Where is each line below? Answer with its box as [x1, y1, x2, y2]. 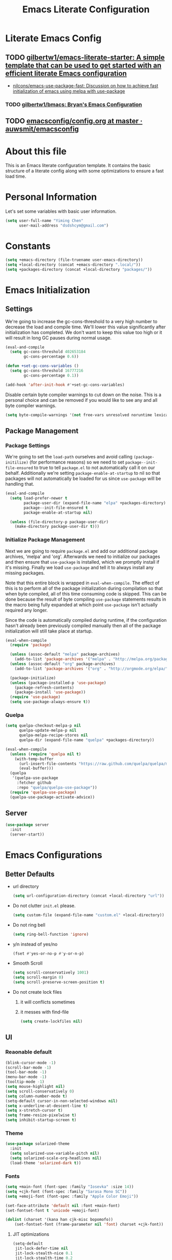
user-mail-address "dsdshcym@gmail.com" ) [18, 223, 109, 228]
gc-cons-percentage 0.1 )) [24, 373, 79, 378]
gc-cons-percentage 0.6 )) [24, 354, 79, 359]
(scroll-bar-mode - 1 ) [5, 1065, 52, 1070]
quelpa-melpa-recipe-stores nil [18, 733, 88, 738]
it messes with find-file [20, 1009, 69, 1015]
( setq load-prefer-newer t [10, 496, 68, 501]
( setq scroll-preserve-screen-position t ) [12, 980, 105, 985]
